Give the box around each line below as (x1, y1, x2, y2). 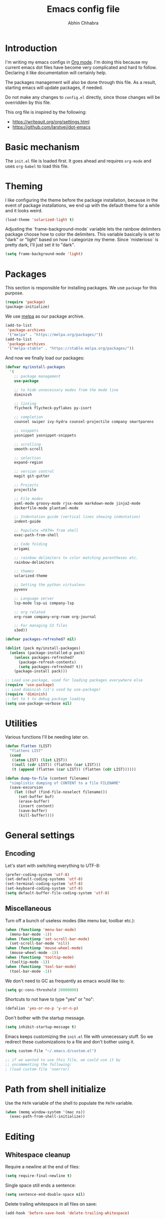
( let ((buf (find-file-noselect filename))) (14, 789, 108, 795)
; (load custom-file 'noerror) (5, 1066, 70, 1072)
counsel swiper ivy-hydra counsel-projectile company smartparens (14, 419, 154, 425)
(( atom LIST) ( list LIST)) (11, 758, 68, 763)
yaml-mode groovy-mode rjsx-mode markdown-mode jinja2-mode (14, 501, 141, 506)
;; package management (14, 374, 61, 379)
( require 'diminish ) (5, 692, 48, 697)
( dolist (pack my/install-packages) (5, 646, 81, 651)
